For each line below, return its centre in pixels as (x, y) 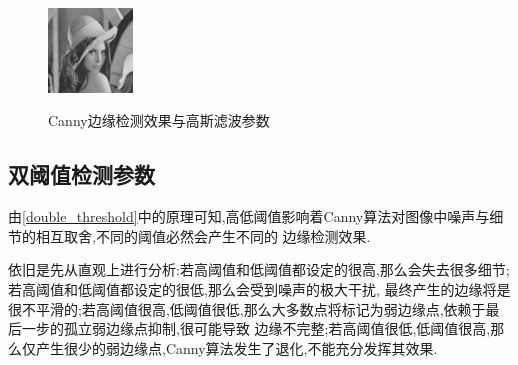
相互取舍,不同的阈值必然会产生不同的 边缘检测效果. (203, 235)
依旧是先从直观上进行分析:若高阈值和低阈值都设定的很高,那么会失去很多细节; (259, 269)
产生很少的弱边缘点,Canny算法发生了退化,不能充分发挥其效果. (236, 347)
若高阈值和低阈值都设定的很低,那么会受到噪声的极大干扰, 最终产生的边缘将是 (259, 288)
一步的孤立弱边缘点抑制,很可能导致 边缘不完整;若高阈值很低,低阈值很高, (256, 328)
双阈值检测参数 (81, 174)
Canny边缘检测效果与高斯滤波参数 (159, 120)
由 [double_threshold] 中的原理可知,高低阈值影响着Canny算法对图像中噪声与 (249, 216)
